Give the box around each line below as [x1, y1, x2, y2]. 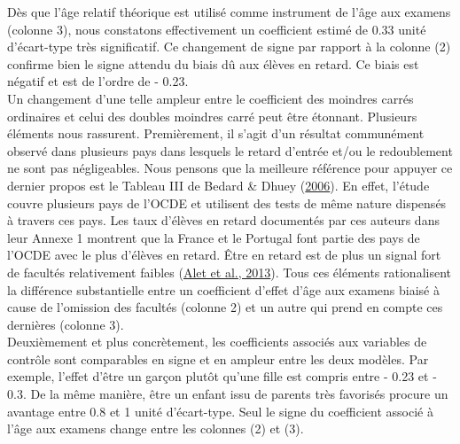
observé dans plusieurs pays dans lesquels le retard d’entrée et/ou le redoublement [7, 141, 453, 160]
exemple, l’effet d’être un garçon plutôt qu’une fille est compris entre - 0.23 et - [7, 367, 437, 386]
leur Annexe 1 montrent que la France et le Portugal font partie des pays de [7, 228, 420, 246]
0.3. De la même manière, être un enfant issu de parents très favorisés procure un [7, 385, 448, 403]
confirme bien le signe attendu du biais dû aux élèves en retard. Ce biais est [7, 54, 419, 73]
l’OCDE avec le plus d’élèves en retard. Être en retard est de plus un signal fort [7, 245, 441, 264]
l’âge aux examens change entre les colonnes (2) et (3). [7, 419, 304, 438]
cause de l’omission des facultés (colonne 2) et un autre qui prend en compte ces [7, 298, 443, 316]
